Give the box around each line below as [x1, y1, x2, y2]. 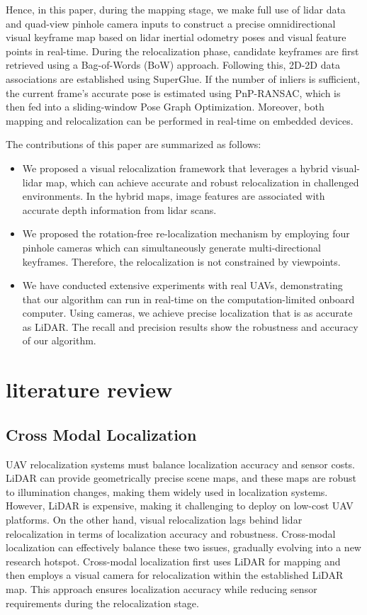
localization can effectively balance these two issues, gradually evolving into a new [6, 540, 361, 555]
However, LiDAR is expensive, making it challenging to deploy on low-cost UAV [6, 498, 354, 513]
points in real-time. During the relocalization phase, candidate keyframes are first [6, 43, 359, 58]
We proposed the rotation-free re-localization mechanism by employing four [22, 226, 350, 241]
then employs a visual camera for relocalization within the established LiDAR [6, 568, 344, 582]
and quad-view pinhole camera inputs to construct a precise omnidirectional [6, 16, 336, 30]
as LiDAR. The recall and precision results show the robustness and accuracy [22, 319, 358, 334]
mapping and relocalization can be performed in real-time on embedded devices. [6, 113, 354, 128]
